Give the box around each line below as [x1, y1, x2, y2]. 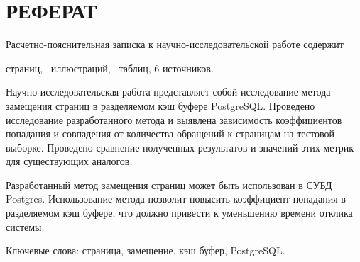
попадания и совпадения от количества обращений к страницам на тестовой [6, 126, 335, 141]
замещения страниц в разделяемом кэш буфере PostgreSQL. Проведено [6, 98, 315, 113]
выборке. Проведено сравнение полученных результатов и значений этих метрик [6, 139, 354, 154]
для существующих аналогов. [6, 154, 133, 169]
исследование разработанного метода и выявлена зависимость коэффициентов [6, 112, 342, 127]
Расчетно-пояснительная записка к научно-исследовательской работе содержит [6, 37, 344, 52]
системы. [6, 219, 45, 234]
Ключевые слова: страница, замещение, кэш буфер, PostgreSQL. [6, 243, 285, 258]
